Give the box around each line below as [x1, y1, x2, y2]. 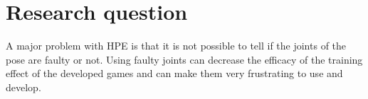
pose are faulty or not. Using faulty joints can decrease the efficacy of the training [6, 52, 363, 66]
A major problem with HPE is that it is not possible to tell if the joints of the [6, 38, 347, 53]
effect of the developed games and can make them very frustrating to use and [6, 66, 343, 81]
